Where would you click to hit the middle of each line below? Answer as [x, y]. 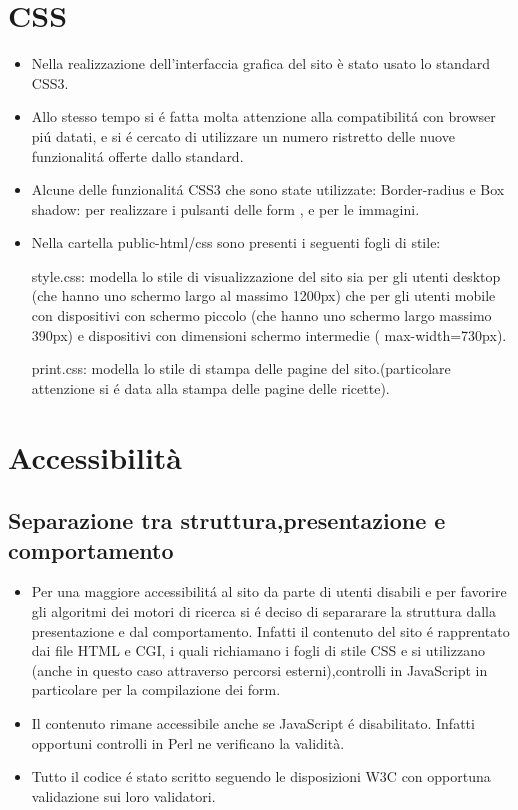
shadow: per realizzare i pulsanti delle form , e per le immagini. [225, 208]
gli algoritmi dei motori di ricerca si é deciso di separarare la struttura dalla [264, 611]
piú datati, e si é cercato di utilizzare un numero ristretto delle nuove [243, 135]
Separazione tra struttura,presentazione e [227, 520]
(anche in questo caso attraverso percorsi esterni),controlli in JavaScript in [259, 669]
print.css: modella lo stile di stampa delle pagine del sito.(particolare [241, 368]
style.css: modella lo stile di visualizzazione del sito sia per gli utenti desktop [266, 275]
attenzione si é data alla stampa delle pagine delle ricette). [210, 387]
